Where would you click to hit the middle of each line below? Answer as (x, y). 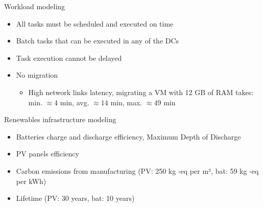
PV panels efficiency (47, 154)
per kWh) (31, 181)
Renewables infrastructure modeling (60, 119)
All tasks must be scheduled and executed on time (95, 23)
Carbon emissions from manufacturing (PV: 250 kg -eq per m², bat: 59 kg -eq (137, 170)
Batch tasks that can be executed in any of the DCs (98, 41)
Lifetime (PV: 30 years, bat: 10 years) (75, 198)
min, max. (126, 102)
